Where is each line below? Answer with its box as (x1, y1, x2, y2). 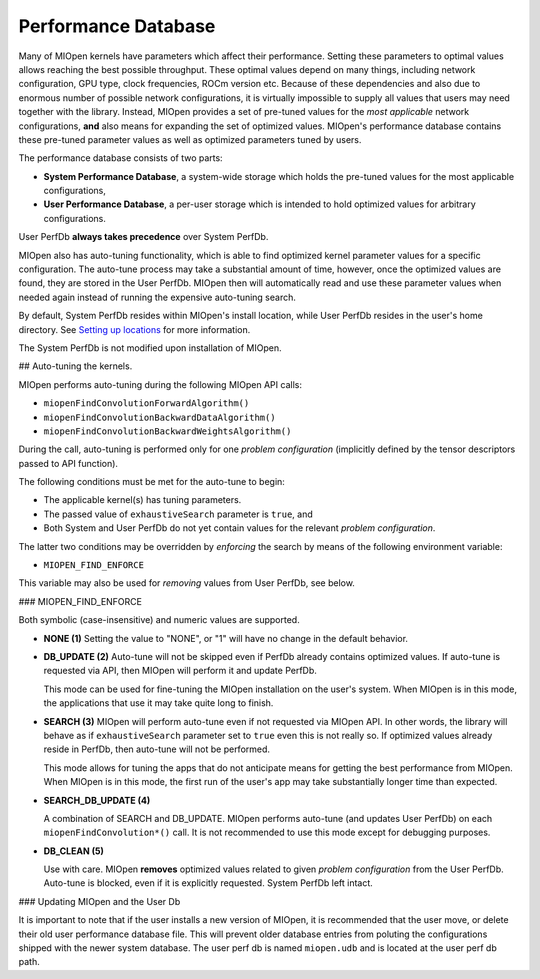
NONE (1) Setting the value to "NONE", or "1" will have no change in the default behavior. (43, 632, 409, 644)
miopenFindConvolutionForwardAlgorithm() (43, 398, 250, 409)
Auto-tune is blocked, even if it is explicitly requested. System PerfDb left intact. (43, 877, 374, 889)
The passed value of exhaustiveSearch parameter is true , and (43, 508, 314, 520)
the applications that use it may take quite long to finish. (43, 697, 274, 709)
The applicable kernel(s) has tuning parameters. (43, 494, 242, 506)
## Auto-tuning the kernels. (18, 360, 133, 372)
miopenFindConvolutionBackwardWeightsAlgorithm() (43, 425, 292, 437)
